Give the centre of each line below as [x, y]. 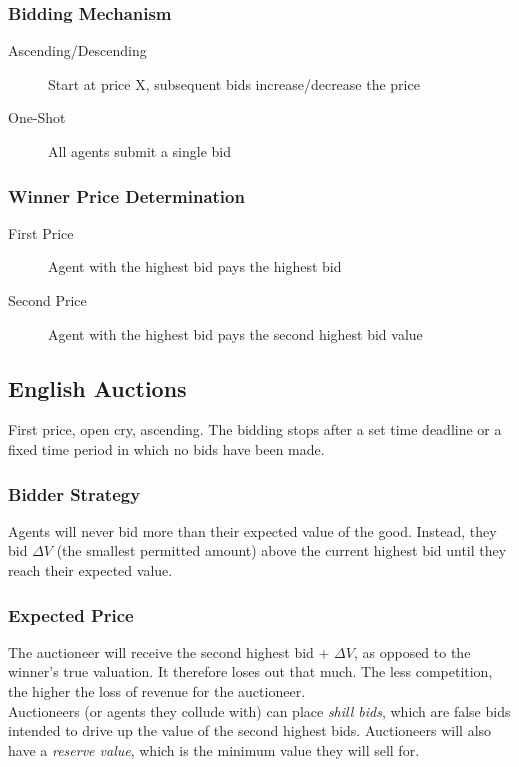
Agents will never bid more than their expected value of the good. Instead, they [252, 530]
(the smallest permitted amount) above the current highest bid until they [281, 550]
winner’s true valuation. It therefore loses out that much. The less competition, [250, 671]
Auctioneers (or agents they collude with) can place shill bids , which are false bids [259, 710]
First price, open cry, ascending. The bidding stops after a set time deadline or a [255, 429]
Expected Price [71, 614]
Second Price [47, 300]
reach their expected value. [90, 569]
